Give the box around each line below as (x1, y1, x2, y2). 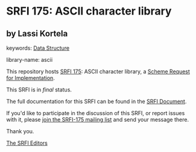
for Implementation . (6, 74, 55, 81)
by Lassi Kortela (6, 28, 68, 39)
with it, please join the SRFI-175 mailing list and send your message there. (6, 116, 189, 123)
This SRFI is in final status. (6, 86, 72, 93)
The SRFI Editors (6, 139, 48, 147)
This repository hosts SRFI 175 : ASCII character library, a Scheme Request (6, 68, 190, 75)
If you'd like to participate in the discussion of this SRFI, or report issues (6, 110, 185, 116)
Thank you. (6, 128, 34, 134)
